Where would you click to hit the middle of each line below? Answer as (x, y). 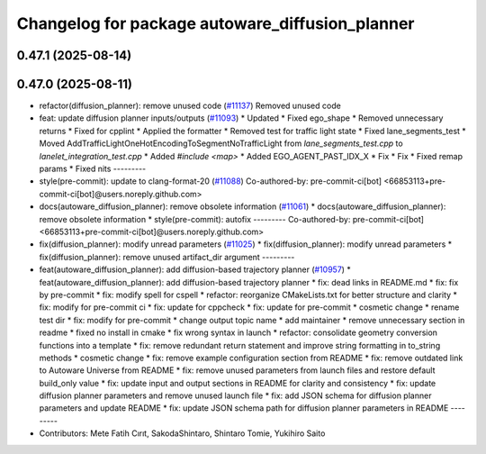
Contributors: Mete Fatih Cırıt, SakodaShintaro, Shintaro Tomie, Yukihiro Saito (182, 433)
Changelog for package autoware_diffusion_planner (216, 23)
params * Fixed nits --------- (93, 169)
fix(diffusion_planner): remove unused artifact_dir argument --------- (167, 257)
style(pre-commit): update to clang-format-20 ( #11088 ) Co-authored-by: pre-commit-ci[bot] (211, 181)
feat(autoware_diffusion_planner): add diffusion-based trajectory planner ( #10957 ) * (195, 269)
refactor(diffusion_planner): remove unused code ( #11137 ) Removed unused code (190, 106)
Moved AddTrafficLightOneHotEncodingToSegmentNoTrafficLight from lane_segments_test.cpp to (221, 143)
